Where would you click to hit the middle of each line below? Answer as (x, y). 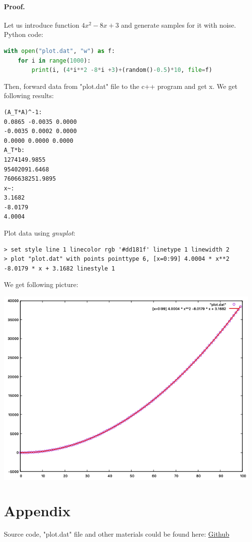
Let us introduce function (42, 25)
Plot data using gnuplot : (40, 233)
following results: (29, 95)
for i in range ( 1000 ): (54, 60)
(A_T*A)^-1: (23, 112)
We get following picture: (41, 284)
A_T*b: (14, 150)
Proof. (15, 6)
